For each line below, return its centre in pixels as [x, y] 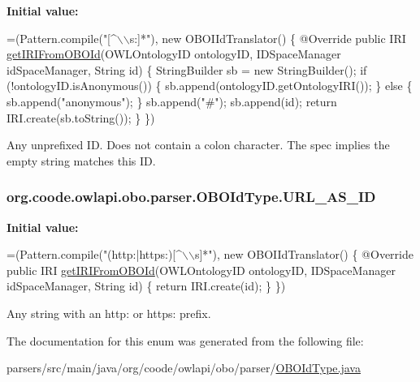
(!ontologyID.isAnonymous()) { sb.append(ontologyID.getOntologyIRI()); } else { [210, 86]
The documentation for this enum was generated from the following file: [185, 340]
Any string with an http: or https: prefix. [109, 313]
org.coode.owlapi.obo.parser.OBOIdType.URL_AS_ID [191, 197]
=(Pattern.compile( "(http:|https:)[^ [95, 254]
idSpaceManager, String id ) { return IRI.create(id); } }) [146, 286]
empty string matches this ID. [81, 160]
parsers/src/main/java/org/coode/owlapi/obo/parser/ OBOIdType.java [184, 368]
